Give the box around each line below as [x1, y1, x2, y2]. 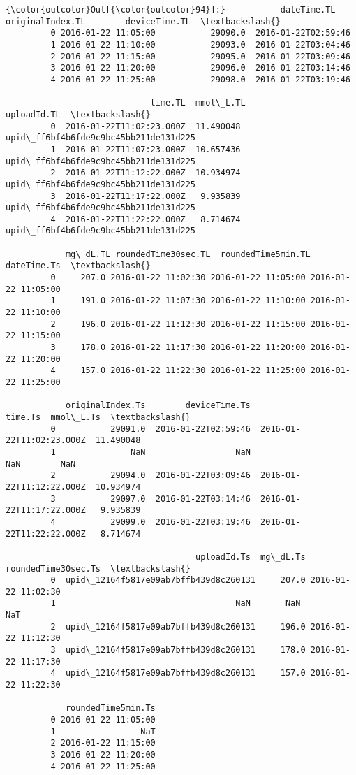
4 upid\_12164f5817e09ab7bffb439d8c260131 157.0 [50, 668, 306, 679]
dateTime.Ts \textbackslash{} [6, 261, 151, 271]
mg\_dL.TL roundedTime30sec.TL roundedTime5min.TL [65, 249, 311, 259]
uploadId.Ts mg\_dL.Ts [195, 551, 306, 562]
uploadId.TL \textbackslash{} [6, 109, 151, 119]
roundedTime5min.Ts [65, 703, 156, 714]
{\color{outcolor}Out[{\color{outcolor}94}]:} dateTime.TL [6, 5, 336, 15]
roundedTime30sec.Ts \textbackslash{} [6, 563, 191, 574]
